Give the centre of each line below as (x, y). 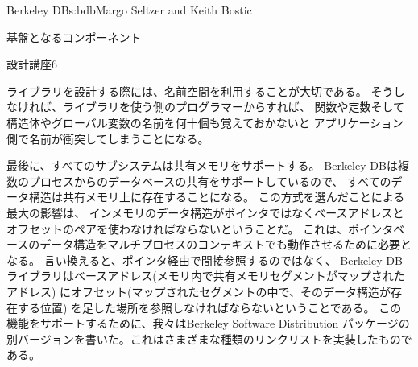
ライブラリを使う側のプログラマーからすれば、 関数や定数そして (233, 107)
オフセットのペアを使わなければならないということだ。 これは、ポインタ (200, 228)
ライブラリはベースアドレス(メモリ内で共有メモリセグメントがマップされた (206, 276)
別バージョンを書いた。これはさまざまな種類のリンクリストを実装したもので (209, 338)
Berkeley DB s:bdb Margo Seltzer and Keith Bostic (129, 10)
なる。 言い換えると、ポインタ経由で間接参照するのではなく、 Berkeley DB (205, 260)
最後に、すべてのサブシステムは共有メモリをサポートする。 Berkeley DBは (202, 165)
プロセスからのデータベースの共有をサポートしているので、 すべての (210, 181)
